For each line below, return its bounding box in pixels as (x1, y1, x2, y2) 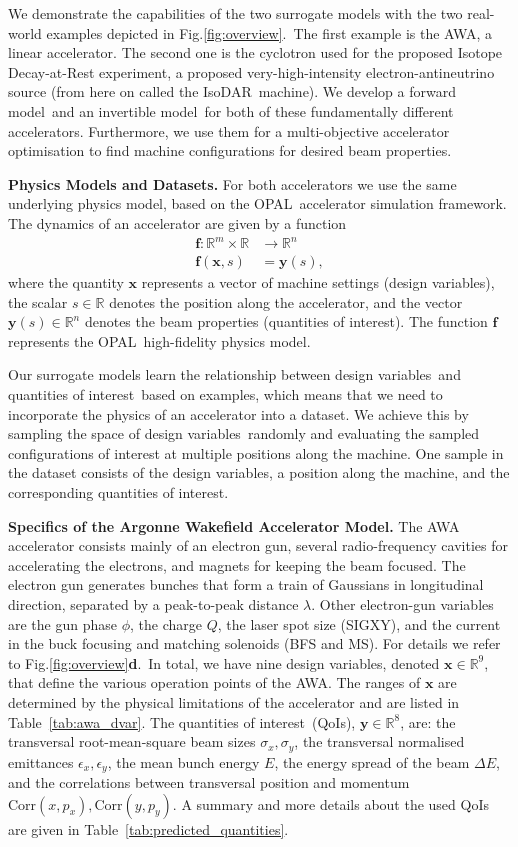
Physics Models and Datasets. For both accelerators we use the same (8, 173, 457, 194)
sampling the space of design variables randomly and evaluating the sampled (8, 423, 480, 444)
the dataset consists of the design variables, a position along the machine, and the (8, 462, 510, 483)
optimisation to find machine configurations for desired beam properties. (8, 140, 452, 161)
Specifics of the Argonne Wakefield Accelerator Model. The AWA (8, 515, 460, 536)
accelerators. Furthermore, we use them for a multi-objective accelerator (8, 120, 450, 141)
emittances (8, 751, 74, 772)
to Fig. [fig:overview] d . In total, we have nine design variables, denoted (8, 652, 440, 673)
